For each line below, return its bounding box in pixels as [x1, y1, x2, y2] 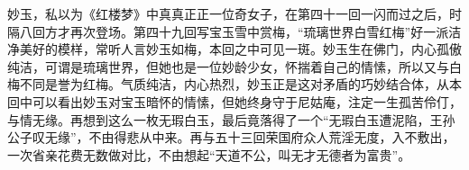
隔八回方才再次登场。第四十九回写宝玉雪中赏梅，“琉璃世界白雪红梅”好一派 [7, 22, 449, 40]
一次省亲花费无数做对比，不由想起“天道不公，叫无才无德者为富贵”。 [7, 145, 411, 164]
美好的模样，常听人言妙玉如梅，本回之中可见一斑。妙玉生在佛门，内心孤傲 [19, 40, 462, 58]
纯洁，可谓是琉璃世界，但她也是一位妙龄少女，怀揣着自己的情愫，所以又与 [7, 57, 449, 76]
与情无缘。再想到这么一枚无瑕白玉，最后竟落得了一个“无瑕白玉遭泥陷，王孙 [7, 110, 455, 129]
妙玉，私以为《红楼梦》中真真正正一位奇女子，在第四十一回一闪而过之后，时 [7, 4, 462, 22]
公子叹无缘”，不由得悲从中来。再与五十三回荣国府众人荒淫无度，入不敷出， [7, 128, 455, 147]
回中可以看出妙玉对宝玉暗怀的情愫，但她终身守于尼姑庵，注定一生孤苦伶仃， [7, 92, 462, 111]
